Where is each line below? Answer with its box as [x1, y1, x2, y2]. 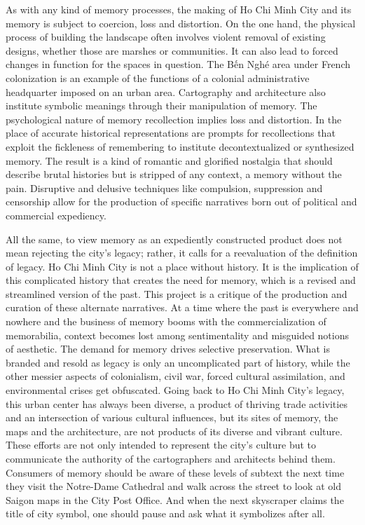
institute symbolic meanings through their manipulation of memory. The [6, 98, 317, 113]
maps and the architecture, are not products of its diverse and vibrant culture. [6, 423, 343, 438]
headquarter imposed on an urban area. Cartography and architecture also [6, 84, 326, 99]
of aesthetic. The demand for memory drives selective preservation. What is [6, 341, 330, 356]
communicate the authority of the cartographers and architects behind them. [6, 451, 336, 465]
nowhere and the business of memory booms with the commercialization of [6, 314, 326, 329]
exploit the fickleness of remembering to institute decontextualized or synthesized [6, 139, 354, 154]
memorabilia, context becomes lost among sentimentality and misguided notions [6, 327, 350, 342]
